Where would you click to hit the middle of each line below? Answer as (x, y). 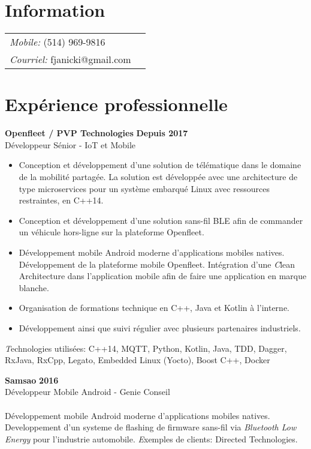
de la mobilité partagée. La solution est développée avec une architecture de (158, 177)
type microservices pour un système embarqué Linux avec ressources (144, 188)
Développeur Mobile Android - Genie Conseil (87, 392)
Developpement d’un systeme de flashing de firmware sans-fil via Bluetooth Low (151, 427)
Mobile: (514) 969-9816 (58, 42)
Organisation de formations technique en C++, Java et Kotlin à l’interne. (154, 308)
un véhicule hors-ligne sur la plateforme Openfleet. (111, 232)
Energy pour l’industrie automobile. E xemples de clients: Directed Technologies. (151, 438)
